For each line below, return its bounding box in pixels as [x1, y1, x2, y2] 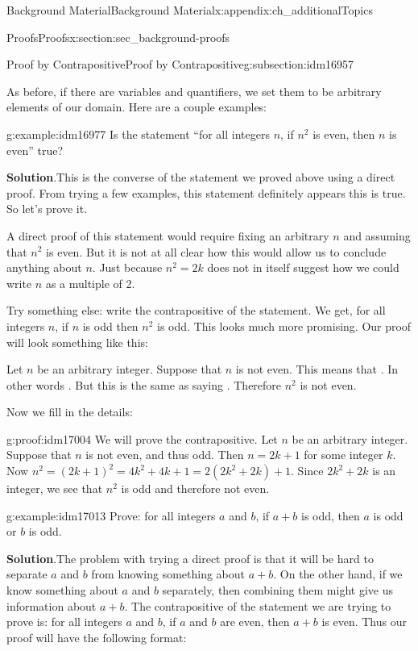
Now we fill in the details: [6, 403, 133, 420]
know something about [6, 582, 118, 599]
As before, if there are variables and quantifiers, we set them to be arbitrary [6, 82, 382, 99]
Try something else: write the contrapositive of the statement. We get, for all [6, 302, 386, 319]
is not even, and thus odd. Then [85, 446, 244, 463]
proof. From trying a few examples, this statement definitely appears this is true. [6, 184, 406, 201]
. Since [291, 462, 324, 479]
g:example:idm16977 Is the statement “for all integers [6, 125, 270, 142]
